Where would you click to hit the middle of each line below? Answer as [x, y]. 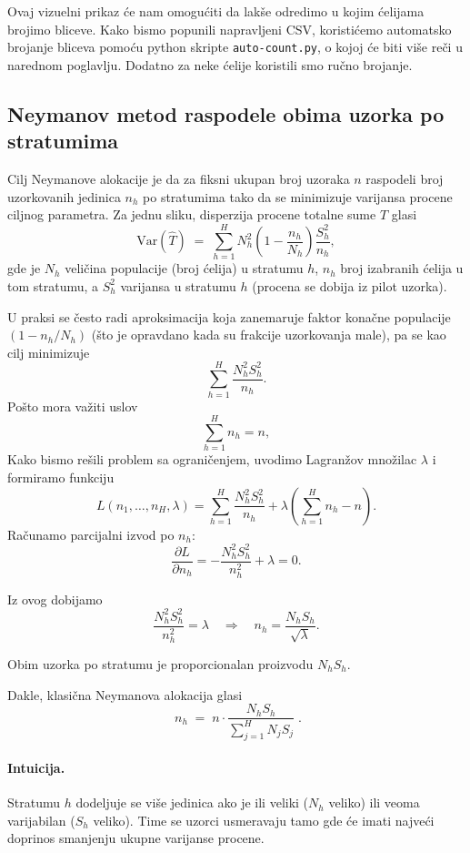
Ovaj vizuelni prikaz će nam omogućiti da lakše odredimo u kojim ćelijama [216, 11]
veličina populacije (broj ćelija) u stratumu [184, 268]
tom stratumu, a [53, 285]
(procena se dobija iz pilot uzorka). [350, 285]
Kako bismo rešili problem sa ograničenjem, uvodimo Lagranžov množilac [212, 459]
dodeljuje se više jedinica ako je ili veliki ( [192, 802]
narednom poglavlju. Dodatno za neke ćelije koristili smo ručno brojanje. [210, 64]
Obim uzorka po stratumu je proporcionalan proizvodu [160, 663]
